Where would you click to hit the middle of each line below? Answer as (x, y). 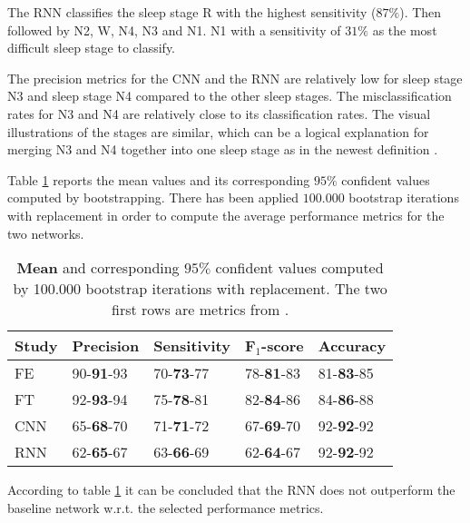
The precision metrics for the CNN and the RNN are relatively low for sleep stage (235, 78)
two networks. (46, 233)
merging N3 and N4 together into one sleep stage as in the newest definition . (223, 149)
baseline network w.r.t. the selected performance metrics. (166, 507)
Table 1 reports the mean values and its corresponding (159, 179)
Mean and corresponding (98, 268)
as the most (405, 30)
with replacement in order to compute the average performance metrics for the (226, 215)
